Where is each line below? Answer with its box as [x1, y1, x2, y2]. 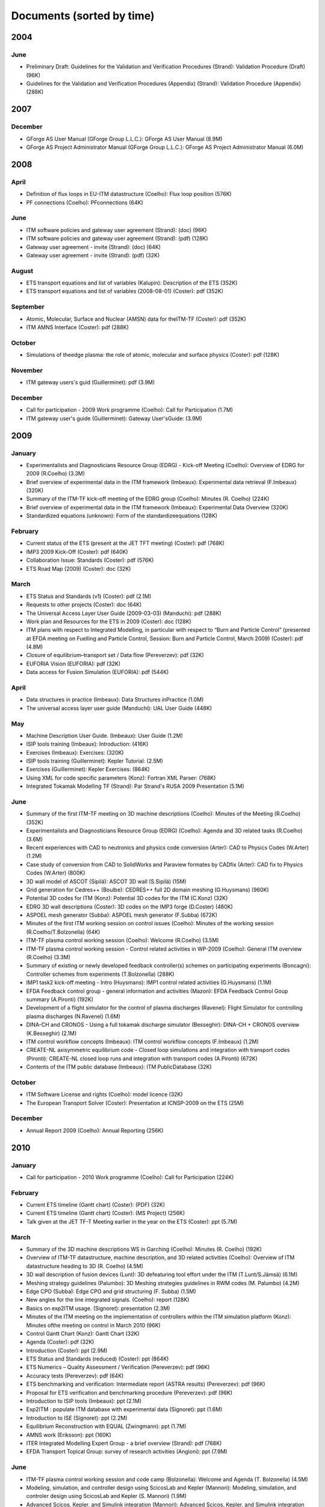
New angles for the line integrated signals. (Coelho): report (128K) [26, 1296, 190, 1303]
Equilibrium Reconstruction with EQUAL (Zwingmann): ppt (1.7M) [26, 1423, 187, 1430]
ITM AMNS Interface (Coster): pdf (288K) [26, 323, 129, 331]
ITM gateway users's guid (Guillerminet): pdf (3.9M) [26, 379, 155, 386]
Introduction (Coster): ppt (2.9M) [26, 1347, 108, 1354]
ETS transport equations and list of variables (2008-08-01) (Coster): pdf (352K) [26, 288, 224, 295]
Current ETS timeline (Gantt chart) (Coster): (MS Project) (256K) [26, 1209, 185, 1217]
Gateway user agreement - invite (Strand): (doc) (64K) [26, 243, 161, 250]
